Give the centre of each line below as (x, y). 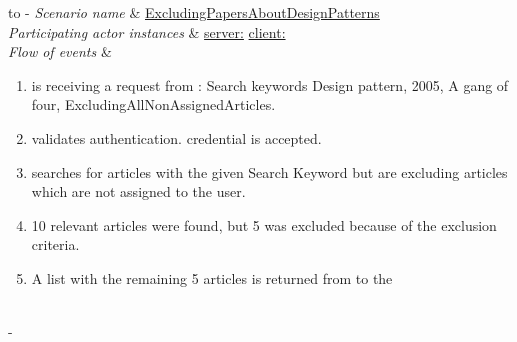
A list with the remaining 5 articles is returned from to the (212, 277)
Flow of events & (60, 51)
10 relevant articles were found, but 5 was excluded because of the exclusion (264, 224)
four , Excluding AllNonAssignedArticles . (153, 104)
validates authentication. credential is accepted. (176, 137)
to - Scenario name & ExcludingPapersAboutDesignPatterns (194, 12)
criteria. (55, 244)
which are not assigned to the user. (138, 191)
